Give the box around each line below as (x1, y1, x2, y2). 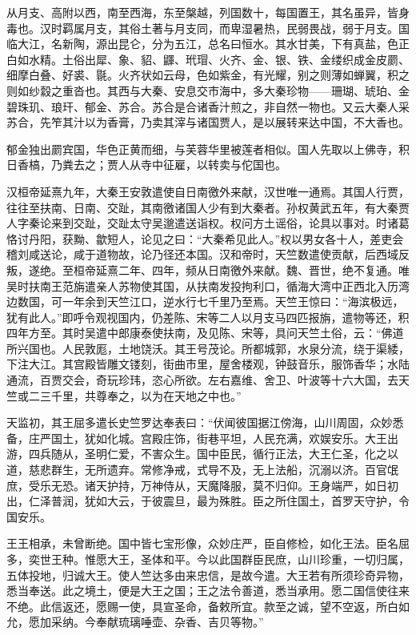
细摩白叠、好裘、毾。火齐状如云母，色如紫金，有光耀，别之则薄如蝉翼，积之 (6, 66, 410, 83)
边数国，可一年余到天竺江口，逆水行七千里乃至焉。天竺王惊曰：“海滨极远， (6, 293, 404, 310)
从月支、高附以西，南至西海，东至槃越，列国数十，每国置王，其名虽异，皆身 (6, 4, 410, 20)
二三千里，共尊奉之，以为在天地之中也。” (28, 387, 242, 404)
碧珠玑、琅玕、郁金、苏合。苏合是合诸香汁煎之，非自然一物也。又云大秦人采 (6, 98, 410, 115)
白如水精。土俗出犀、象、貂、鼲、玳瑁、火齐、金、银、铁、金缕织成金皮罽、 (6, 50, 410, 67)
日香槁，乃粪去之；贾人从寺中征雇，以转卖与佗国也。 (6, 156, 286, 173)
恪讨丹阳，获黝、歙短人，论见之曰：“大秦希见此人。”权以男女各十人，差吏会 (6, 230, 404, 247)
